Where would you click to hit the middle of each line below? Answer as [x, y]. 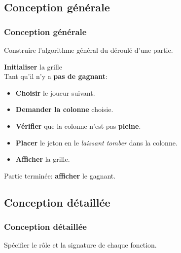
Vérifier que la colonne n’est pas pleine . [78, 126]
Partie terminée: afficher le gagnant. [60, 175]
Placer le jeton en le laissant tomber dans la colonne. [96, 142]
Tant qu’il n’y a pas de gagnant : [56, 76]
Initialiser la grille [33, 66]
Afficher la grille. [43, 159]
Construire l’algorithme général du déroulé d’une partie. [89, 50]
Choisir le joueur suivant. [55, 92]
